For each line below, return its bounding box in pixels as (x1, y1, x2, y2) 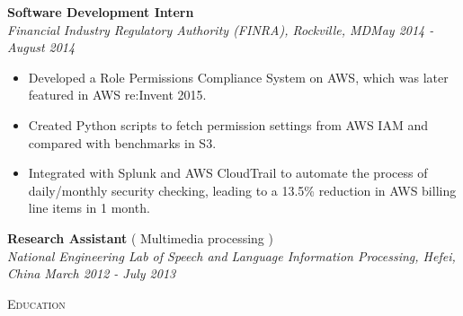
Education (7, 294, 66, 312)
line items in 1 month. (28, 198, 150, 217)
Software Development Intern (7, 3, 194, 21)
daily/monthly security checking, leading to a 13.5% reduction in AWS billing (28, 180, 457, 199)
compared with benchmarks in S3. (28, 133, 217, 152)
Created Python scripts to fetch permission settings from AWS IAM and (28, 115, 428, 134)
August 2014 (7, 38, 76, 57)
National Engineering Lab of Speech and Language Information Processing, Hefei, (7, 246, 456, 265)
